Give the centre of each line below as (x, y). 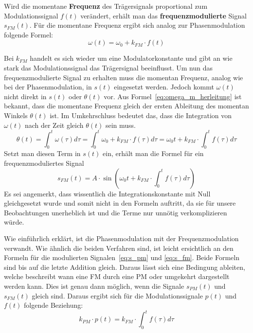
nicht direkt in (25, 96)
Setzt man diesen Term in (42, 153)
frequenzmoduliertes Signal (44, 163)
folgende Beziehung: (54, 305)
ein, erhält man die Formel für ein (153, 153)
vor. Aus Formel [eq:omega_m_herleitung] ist (173, 96)
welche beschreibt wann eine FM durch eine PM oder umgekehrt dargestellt (117, 276)
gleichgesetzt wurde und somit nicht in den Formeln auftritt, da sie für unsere (120, 203)
